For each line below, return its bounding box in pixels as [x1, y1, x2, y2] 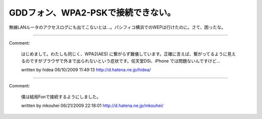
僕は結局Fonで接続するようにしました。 [21, 94, 101, 100]
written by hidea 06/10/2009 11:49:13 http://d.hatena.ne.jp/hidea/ [21, 67, 151, 73]
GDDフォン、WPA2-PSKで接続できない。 [9, 7, 176, 18]
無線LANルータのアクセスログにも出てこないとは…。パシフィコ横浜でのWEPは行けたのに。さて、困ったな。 [9, 24, 226, 30]
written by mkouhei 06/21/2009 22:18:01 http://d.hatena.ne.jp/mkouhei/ [21, 102, 164, 109]
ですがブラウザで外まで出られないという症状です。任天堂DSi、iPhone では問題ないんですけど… [29, 58, 220, 64]
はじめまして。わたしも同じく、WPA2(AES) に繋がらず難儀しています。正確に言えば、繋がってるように [21, 51, 228, 57]
